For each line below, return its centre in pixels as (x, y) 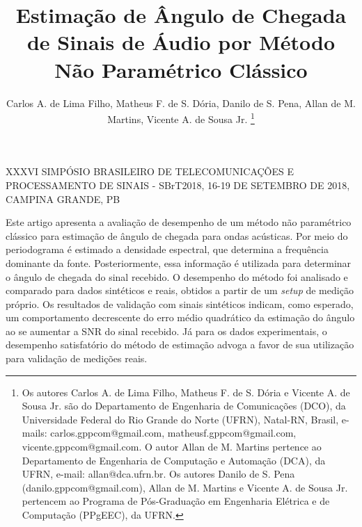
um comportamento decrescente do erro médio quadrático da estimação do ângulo (180, 317)
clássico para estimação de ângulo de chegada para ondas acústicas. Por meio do (177, 235)
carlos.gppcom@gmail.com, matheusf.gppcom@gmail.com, (173, 433)
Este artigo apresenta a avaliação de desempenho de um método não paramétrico (179, 222)
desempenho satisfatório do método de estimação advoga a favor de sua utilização (180, 344)
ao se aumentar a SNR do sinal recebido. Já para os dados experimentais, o (166, 331)
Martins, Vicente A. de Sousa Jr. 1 (181, 118)
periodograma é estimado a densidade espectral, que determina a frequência (167, 249)
